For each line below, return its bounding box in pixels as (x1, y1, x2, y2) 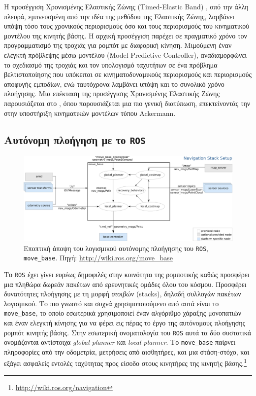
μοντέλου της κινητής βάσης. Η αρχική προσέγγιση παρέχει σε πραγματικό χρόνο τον (4, 30, 247, 40)
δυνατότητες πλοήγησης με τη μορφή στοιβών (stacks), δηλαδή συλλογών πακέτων (4, 288, 241, 299)
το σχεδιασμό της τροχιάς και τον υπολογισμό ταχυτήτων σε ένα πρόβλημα (4, 59, 218, 70)
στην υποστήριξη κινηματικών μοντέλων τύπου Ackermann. (4, 108, 176, 118)
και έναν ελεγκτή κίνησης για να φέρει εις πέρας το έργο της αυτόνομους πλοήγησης (4, 317, 246, 327)
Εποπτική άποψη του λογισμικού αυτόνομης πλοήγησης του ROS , (24, 243, 208, 253)
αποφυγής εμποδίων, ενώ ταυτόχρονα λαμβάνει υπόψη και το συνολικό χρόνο (4, 78, 224, 89)
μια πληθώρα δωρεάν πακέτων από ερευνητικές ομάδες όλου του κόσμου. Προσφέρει (4, 279, 247, 289)
